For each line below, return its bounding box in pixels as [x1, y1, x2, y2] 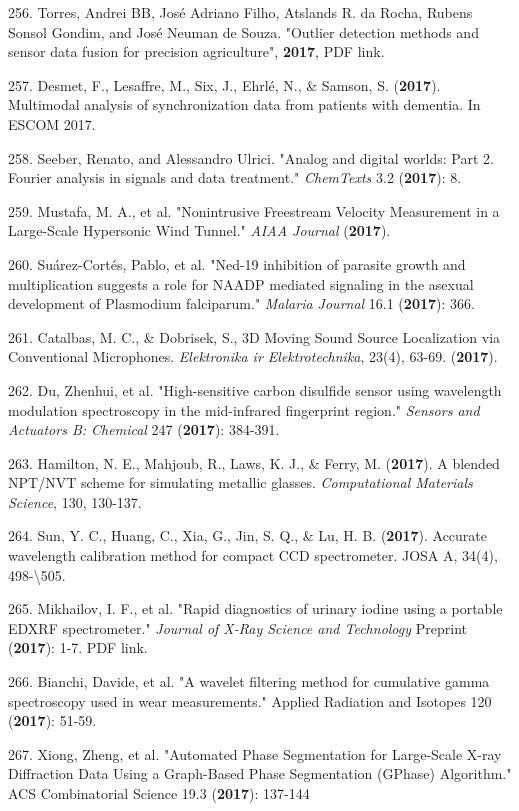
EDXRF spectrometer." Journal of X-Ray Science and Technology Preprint [8, 617, 467, 638]
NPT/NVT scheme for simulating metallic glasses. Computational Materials [8, 472, 473, 493]
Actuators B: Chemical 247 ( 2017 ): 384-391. [8, 419, 280, 440]
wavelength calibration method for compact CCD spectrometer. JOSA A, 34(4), [8, 545, 498, 566]
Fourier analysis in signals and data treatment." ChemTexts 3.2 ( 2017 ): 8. [8, 167, 462, 188]
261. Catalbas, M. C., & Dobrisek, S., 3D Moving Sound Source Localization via [8, 326, 501, 347]
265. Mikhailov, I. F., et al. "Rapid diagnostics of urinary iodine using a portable [8, 598, 503, 619]
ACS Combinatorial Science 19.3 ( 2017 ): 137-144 [8, 783, 310, 803]
